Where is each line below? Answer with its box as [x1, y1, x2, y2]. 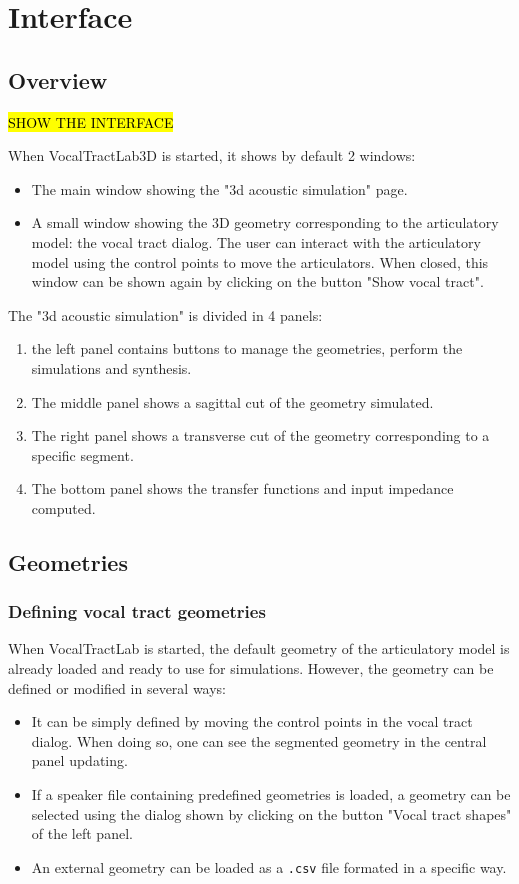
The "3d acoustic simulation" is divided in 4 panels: [8, 304, 323, 325]
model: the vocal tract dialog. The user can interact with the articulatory [31, 231, 481, 252]
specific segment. [31, 444, 134, 465]
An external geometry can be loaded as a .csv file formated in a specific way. [31, 856, 507, 877]
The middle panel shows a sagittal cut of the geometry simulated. [31, 391, 434, 412]
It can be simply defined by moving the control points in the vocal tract [31, 711, 473, 732]
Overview [8, 64, 108, 95]
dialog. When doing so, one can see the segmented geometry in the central [31, 730, 487, 751]
